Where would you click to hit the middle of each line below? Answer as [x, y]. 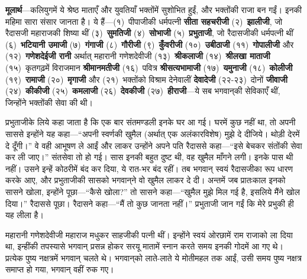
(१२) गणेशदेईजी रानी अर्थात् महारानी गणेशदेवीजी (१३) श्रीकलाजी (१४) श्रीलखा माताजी [138, 56]
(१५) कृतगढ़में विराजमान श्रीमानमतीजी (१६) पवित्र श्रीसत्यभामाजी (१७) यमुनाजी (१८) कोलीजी [149, 67]
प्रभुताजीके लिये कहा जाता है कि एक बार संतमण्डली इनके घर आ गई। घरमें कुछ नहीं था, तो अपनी [151, 122]
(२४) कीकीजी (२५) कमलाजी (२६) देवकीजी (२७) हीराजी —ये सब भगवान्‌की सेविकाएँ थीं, [143, 91]
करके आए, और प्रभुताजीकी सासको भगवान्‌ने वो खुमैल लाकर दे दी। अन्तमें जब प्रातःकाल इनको [146, 180]
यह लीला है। [25, 215]
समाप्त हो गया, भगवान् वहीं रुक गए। [60, 269]
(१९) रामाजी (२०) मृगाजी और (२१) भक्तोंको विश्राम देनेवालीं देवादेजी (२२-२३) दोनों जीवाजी [146, 79]
